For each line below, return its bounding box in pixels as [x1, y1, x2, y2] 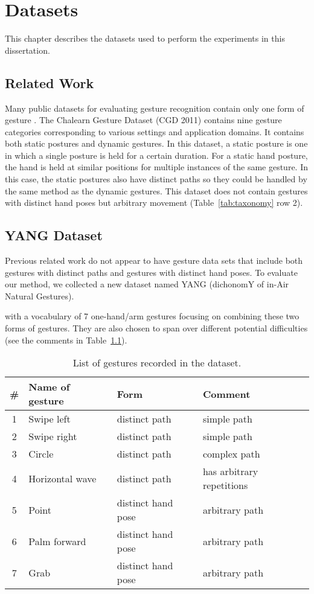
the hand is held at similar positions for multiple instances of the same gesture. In [5, 161, 308, 173]
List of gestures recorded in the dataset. [72, 356, 242, 370]
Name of [28, 380, 70, 394]
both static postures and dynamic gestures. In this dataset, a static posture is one [5, 137, 308, 150]
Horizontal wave [28, 471, 97, 485]
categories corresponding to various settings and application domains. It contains [5, 125, 304, 138]
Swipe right [28, 429, 77, 444]
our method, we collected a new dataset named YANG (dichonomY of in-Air [5, 278, 289, 290]
